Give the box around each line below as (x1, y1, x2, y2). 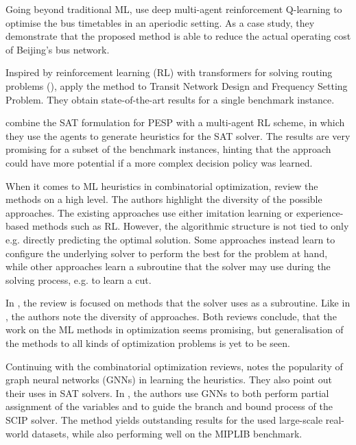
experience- (296, 205, 344, 219)
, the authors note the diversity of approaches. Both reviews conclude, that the (5, 309, 337, 323)
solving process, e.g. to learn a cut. (5, 272, 152, 287)
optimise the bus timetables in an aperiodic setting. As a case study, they (5, 15, 315, 29)
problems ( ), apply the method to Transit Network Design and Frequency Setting (5, 78, 348, 93)
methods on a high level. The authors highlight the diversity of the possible (5, 192, 322, 206)
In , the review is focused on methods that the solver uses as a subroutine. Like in (5, 296, 351, 310)
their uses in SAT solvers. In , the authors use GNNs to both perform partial (5, 385, 329, 400)
